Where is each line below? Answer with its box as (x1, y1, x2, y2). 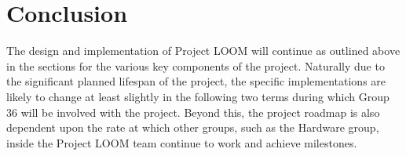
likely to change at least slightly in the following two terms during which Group (6, 88, 390, 104)
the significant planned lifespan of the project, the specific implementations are (6, 73, 386, 89)
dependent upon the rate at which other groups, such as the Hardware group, (6, 119, 379, 136)
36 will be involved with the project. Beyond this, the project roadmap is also (6, 103, 380, 120)
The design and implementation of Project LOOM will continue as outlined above (6, 42, 401, 59)
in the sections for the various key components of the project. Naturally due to (6, 57, 385, 74)
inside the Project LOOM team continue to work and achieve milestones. (6, 134, 357, 151)
